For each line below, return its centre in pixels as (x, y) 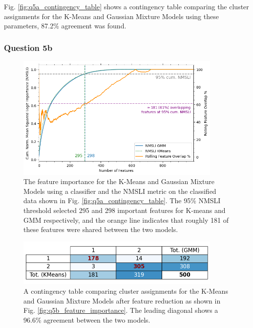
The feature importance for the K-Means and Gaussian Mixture (119, 181)
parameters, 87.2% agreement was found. (65, 26)
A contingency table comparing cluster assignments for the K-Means (126, 291)
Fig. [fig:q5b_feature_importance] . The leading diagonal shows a (121, 310)
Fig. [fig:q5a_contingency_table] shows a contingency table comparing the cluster (126, 6)
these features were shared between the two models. (101, 229)
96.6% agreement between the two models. (87, 319)
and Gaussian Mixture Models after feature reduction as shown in (122, 300)
